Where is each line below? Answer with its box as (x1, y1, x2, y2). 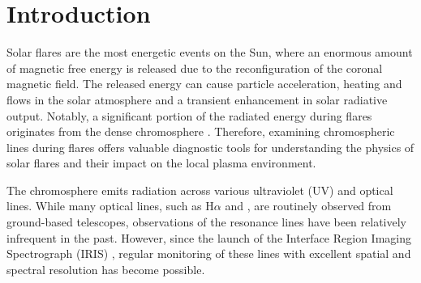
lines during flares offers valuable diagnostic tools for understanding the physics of (6, 138, 415, 155)
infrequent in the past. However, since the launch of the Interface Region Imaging (6, 229, 411, 246)
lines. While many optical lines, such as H (6, 197, 214, 214)
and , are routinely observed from (225, 197, 392, 214)
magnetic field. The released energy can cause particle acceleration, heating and (6, 75, 402, 92)
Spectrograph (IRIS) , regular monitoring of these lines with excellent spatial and (6, 245, 411, 262)
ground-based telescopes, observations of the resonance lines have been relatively (6, 213, 406, 230)
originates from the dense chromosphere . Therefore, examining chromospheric (6, 123, 395, 140)
